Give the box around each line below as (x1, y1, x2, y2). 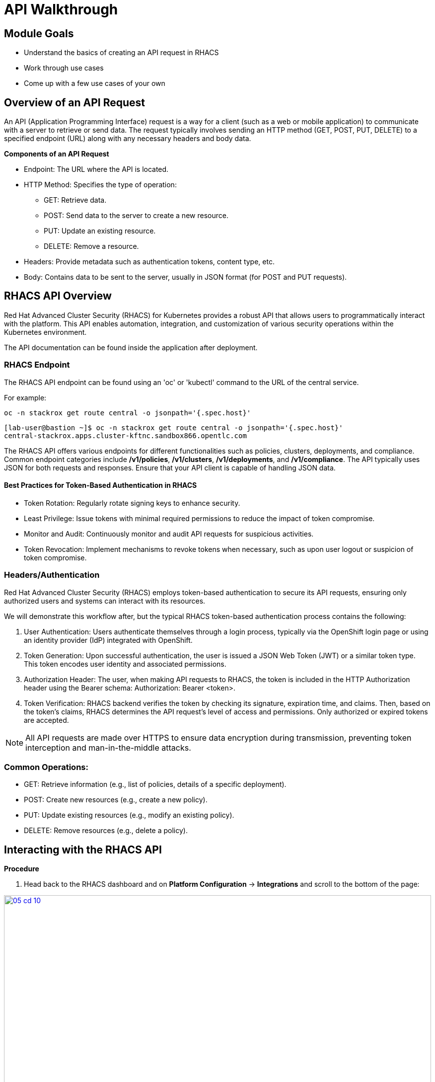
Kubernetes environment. (4, 327, 87, 336)
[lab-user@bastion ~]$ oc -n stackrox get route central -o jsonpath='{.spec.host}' (4, 423, 343, 432)
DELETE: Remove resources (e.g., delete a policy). (24, 826, 188, 835)
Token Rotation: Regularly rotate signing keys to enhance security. (24, 498, 240, 507)
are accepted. (24, 715, 69, 724)
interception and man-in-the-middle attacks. (25, 742, 191, 753)
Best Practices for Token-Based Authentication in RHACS (4, 481, 197, 490)
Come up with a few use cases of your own (24, 79, 165, 88)
